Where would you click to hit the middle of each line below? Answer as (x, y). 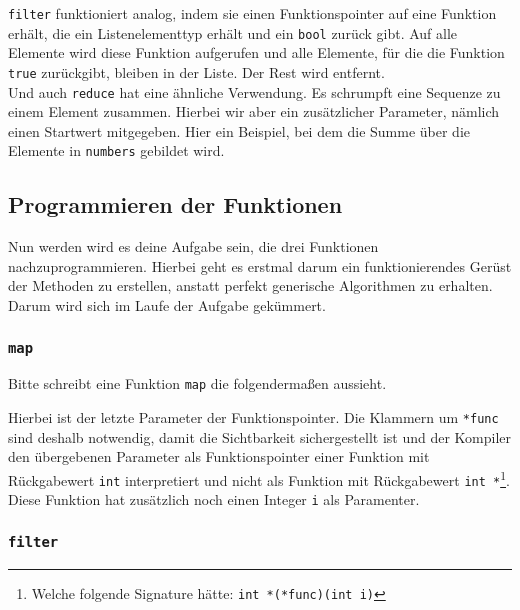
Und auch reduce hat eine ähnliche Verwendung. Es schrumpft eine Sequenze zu (254, 91)
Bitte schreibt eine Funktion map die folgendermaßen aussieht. (197, 383)
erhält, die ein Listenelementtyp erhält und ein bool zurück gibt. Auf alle (233, 32)
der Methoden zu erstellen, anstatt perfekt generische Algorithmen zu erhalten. (250, 285)
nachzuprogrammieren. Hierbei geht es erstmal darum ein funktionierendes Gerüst (260, 265)
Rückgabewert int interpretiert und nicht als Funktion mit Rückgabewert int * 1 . (259, 478)
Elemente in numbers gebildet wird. (116, 150)
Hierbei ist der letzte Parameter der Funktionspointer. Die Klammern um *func (253, 417)
